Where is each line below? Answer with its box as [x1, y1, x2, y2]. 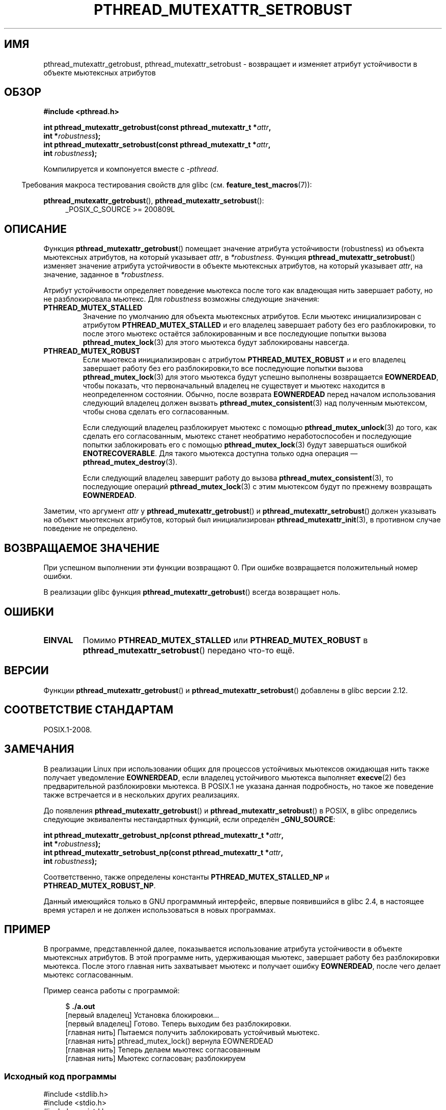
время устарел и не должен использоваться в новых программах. [43, 905, 276, 914]
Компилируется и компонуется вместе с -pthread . [43, 165, 218, 174]
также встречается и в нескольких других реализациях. [43, 790, 240, 799]
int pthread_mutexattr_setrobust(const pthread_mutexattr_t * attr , [43, 140, 271, 149]
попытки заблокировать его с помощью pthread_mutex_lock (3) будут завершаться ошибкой [82, 440, 407, 450]
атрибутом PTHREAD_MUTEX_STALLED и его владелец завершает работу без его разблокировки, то [82, 321, 436, 330]
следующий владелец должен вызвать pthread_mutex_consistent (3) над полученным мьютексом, [82, 399, 427, 408]
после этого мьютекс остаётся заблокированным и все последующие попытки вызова [82, 329, 387, 338]
